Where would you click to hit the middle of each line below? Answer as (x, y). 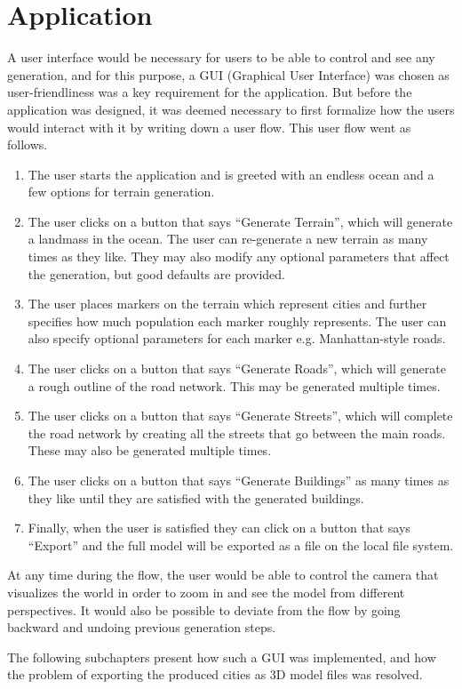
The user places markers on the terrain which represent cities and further (227, 304)
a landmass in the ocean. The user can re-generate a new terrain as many (228, 239)
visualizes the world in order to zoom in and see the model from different (206, 592)
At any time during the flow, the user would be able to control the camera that (223, 575)
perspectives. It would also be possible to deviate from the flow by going (204, 609)
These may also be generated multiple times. (150, 450)
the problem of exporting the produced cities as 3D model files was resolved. (215, 674)
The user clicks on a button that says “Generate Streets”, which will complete (240, 416)
